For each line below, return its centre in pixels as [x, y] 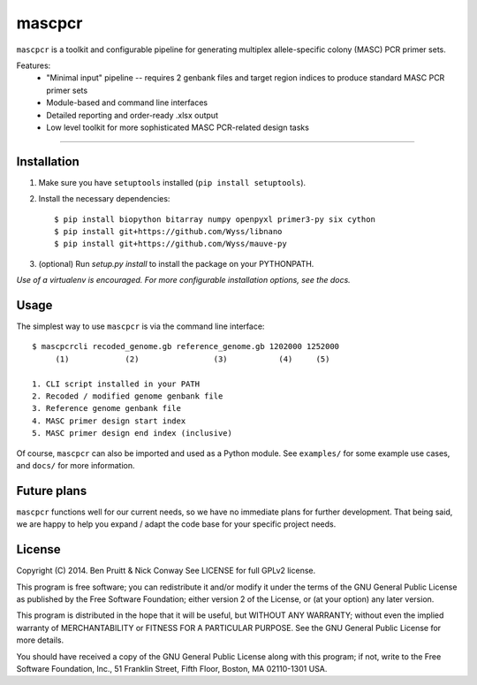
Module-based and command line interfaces [127, 103]
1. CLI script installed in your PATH [116, 384]
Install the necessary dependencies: [104, 199]
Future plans [52, 491]
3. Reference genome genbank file [106, 408]
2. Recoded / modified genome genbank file [128, 396]
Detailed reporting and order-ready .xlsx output [132, 115]
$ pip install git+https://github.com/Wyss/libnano [168, 231]
